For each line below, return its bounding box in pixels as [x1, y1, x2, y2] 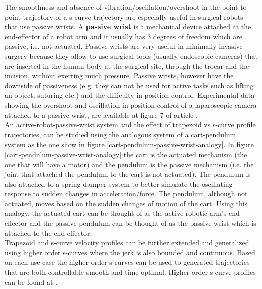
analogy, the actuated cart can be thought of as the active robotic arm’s [5, 208, 227, 218]
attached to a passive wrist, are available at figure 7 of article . [5, 109, 198, 120]
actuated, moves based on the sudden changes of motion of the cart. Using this [5, 198, 248, 208]
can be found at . [5, 276, 58, 287]
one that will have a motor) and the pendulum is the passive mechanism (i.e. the [5, 159, 254, 169]
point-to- [222, 2, 249, 12]
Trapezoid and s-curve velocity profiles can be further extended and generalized [5, 237, 249, 248]
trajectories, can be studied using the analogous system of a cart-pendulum [5, 129, 236, 139]
